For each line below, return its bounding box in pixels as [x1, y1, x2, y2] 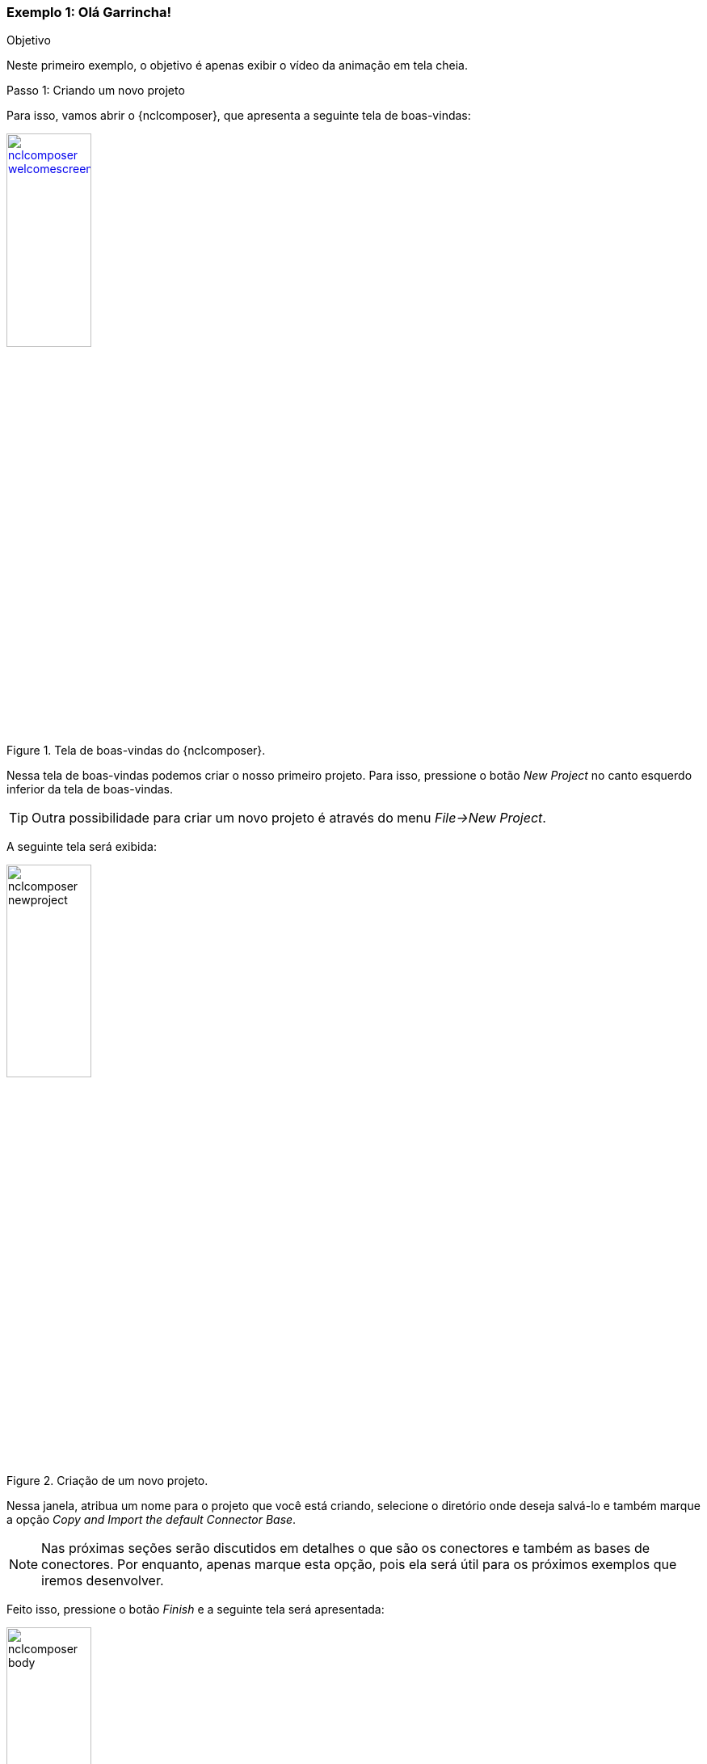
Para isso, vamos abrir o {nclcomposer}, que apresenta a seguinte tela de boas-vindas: [6, 108, 471, 123]
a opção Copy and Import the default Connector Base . [6, 1512, 297, 1526]
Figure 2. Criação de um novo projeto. [6, 1473, 208, 1487]
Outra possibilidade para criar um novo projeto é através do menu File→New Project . [32, 809, 546, 826]
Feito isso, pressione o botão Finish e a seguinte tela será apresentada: [6, 1601, 385, 1616]
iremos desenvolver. [41, 1572, 164, 1588]
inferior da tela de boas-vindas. [6, 781, 174, 796]
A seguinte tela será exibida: [6, 839, 157, 853]
